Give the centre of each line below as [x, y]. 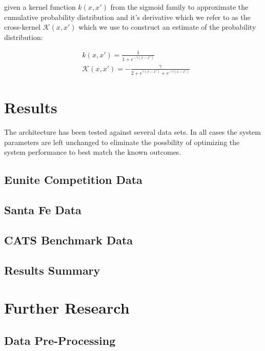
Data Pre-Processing [60, 340]
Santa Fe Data [43, 210]
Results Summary [52, 270]
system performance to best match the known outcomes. [93, 152]
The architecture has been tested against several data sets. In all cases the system [132, 132]
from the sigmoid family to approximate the [179, 7]
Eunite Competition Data [73, 180]
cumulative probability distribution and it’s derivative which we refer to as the [127, 17]
